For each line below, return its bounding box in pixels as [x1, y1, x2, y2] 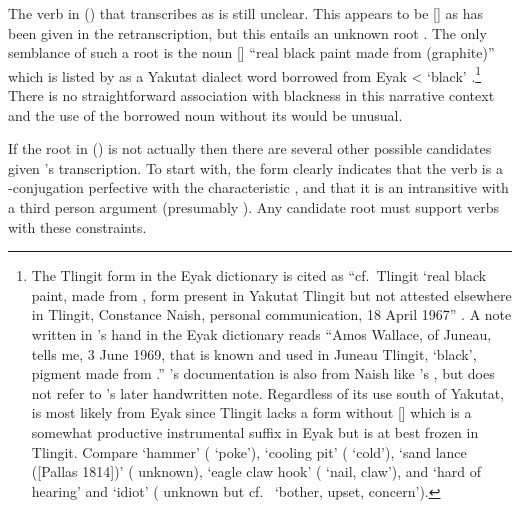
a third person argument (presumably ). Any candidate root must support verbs [8, 197, 500, 217]
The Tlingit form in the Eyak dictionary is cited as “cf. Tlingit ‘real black [31, 265, 487, 286]
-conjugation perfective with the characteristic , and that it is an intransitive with [8, 177, 509, 198]
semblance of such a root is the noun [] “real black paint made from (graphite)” [8, 42, 495, 63]
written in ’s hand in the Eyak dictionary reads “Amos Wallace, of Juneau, [31, 323, 492, 344]
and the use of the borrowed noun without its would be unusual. [8, 104, 403, 125]
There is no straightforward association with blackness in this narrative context [8, 85, 495, 106]
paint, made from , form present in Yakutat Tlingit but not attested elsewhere [31, 284, 512, 305]
